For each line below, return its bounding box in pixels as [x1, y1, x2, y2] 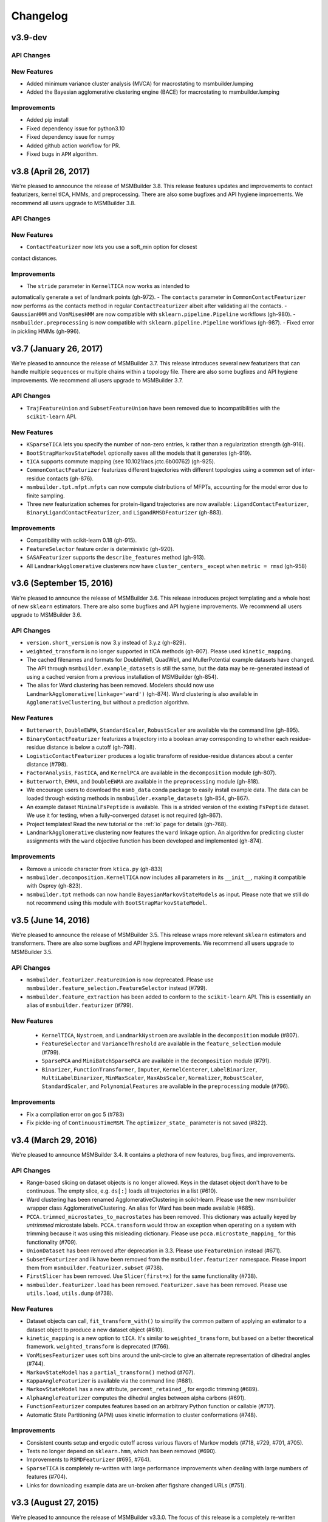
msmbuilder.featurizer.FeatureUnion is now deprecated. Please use [26, 976, 214, 983]
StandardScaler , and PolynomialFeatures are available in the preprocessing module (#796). [41, 1082, 290, 1090]
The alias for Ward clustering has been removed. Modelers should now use [26, 682, 214, 689]
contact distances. [11, 254, 58, 262]
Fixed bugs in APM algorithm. [26, 150, 98, 158]
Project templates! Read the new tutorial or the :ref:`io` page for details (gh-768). [26, 820, 228, 827]
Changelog [11, 9, 68, 23]
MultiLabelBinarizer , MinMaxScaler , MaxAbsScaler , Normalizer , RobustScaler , [41, 1075, 264, 1082]
